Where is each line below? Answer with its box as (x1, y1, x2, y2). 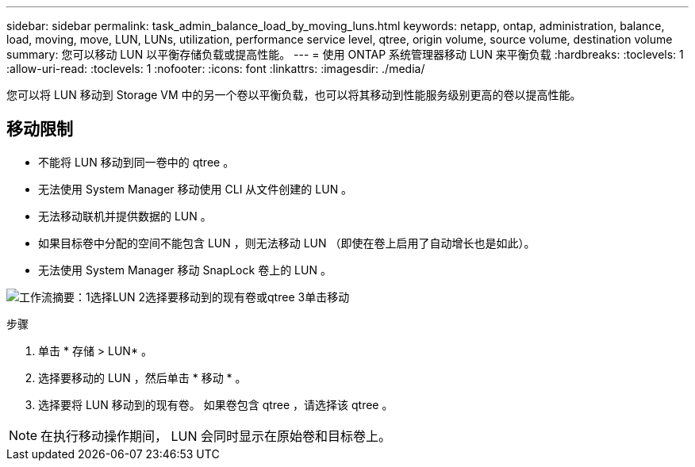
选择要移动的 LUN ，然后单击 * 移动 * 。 (38, 370, 247, 385)
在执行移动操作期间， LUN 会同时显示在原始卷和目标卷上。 (40, 427, 392, 444)
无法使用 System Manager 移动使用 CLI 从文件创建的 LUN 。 (38, 182, 353, 196)
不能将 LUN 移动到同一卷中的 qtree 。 (38, 155, 235, 169)
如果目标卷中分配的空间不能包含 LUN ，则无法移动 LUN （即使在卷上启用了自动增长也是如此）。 (38, 235, 536, 250)
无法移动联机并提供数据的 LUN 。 (38, 209, 212, 223)
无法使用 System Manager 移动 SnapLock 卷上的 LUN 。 (38, 262, 332, 277)
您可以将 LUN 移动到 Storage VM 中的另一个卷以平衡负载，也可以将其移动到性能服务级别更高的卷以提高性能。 (6, 88, 582, 101)
